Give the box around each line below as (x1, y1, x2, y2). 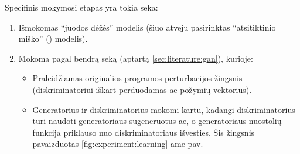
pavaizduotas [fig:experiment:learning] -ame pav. (32, 138, 203, 150)
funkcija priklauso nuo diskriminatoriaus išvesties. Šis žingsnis (32, 126, 255, 138)
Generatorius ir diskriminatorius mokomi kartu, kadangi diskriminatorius (32, 103, 295, 115)
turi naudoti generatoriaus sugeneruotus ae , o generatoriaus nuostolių (32, 115, 282, 127)
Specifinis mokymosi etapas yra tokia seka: (5, 1, 158, 13)
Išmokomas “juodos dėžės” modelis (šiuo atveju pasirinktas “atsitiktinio (18, 21, 276, 33)
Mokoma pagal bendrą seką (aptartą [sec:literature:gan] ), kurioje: (18, 52, 253, 64)
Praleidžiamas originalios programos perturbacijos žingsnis (32, 72, 243, 84)
